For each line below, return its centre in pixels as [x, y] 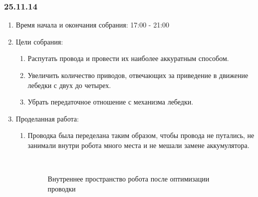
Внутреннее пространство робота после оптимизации [129, 179]
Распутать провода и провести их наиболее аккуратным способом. [128, 58]
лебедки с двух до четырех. [69, 85]
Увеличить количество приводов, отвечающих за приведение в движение [138, 75]
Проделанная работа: [47, 118]
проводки [62, 188]
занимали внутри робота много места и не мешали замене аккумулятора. [138, 145]
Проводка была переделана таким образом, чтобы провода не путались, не [141, 135]
